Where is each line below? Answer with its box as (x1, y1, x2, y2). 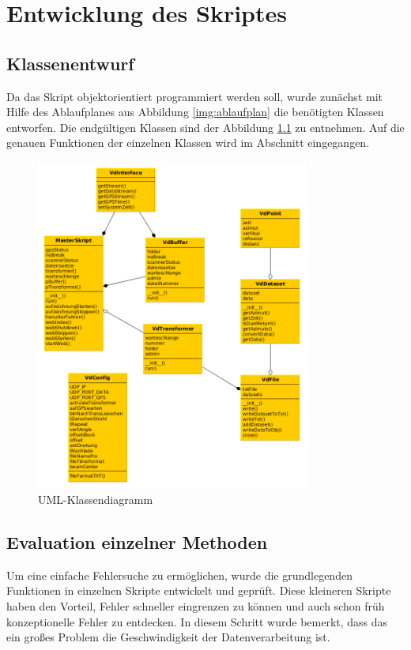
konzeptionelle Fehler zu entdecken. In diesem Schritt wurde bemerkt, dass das (6, 613, 388, 629)
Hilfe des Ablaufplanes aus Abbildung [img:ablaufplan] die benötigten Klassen (6, 103, 384, 120)
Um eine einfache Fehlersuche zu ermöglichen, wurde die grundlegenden (6, 566, 353, 583)
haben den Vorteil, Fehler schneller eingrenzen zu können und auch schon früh (6, 597, 385, 614)
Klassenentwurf (6, 51, 134, 75)
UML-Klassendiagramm (38, 490, 153, 507)
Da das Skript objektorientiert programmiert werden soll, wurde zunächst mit (6, 88, 383, 104)
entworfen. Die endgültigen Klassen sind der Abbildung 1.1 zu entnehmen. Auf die (6, 118, 405, 135)
